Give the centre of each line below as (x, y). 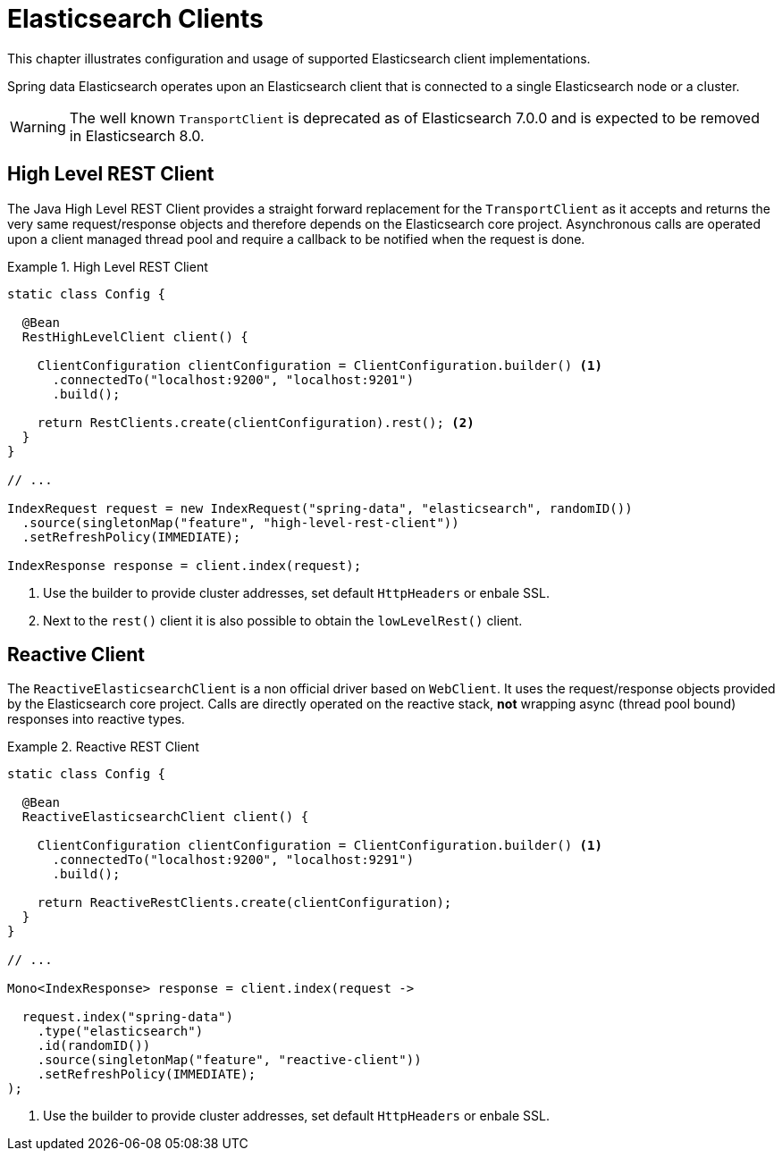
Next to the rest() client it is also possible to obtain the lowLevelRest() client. (283, 620)
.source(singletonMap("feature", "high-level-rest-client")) (240, 522)
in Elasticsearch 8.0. (137, 135)
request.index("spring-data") (127, 1017)
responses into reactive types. (96, 719)
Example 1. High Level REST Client (108, 266)
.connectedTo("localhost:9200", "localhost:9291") (233, 860)
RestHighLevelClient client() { (135, 336)
